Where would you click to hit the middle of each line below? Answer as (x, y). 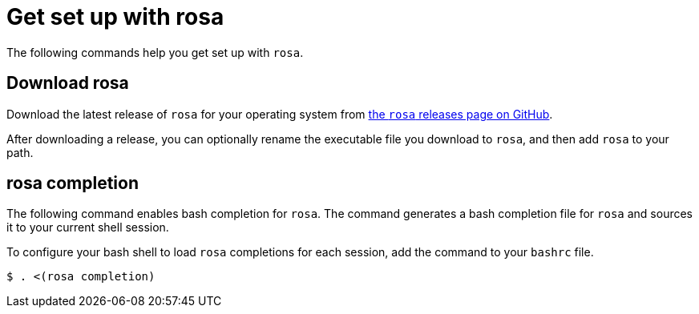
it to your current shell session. (88, 227)
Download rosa (68, 83)
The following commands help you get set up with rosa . (155, 52)
